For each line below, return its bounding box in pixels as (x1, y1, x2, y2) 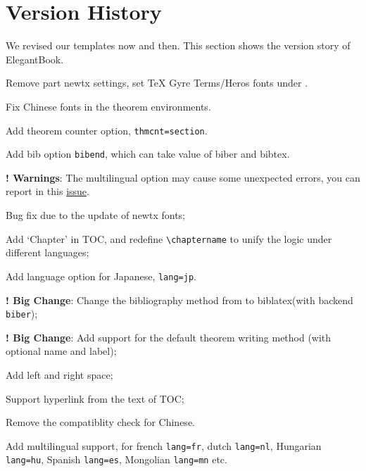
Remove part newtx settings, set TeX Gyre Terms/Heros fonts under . (6, 75, 308, 90)
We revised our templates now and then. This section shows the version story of (6, 38, 351, 53)
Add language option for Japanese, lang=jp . (6, 268, 196, 283)
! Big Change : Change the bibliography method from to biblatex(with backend (6, 292, 353, 307)
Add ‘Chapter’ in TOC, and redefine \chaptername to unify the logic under (6, 231, 332, 246)
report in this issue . (6, 184, 89, 199)
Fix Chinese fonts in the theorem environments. (6, 99, 211, 113)
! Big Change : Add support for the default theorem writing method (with (6, 329, 332, 344)
